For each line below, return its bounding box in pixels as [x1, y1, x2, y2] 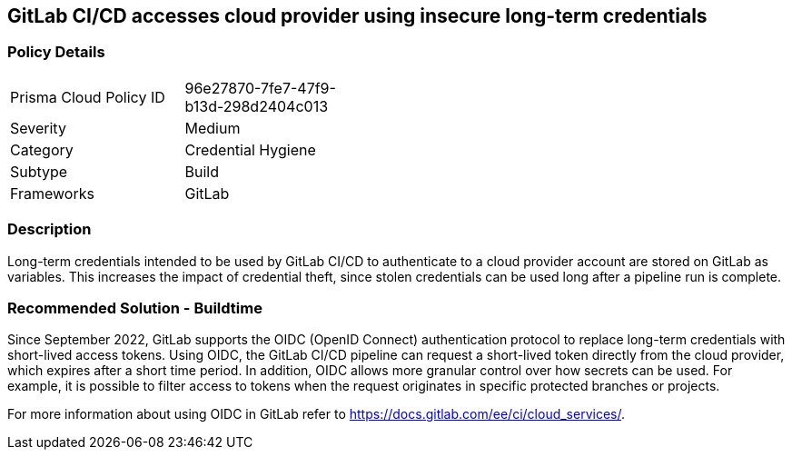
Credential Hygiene [184, 140, 316, 159]
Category [10, 140, 74, 159]
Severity [10, 118, 66, 137]
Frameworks [10, 184, 94, 203]
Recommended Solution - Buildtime [7, 298, 262, 317]
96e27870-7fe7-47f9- [184, 78, 336, 97]
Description [7, 220, 92, 239]
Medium [184, 118, 241, 137]
